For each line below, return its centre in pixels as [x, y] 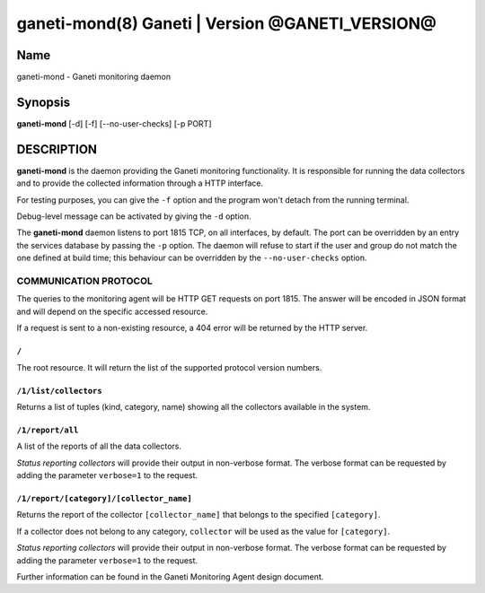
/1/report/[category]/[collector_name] [104, 499]
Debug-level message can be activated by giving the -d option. [134, 216]
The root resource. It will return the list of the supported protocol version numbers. [169, 367]
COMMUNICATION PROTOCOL [84, 281]
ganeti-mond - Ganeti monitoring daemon [94, 77]
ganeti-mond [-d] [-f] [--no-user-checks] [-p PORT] [114, 123]
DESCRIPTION [57, 149]
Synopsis [44, 102]
